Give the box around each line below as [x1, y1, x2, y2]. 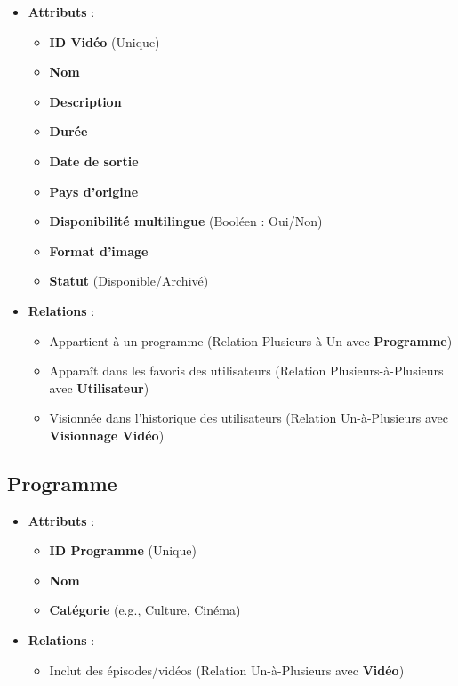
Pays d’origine [49, 182, 139, 200]
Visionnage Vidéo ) [49, 425, 165, 444]
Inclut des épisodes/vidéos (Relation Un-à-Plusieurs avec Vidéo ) [49, 660, 405, 679]
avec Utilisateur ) [49, 378, 149, 397]
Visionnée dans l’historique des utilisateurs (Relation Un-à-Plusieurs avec [49, 408, 448, 427]
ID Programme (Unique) [49, 541, 197, 560]
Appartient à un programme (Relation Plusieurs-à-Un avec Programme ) [49, 331, 453, 350]
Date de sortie [49, 151, 139, 170]
